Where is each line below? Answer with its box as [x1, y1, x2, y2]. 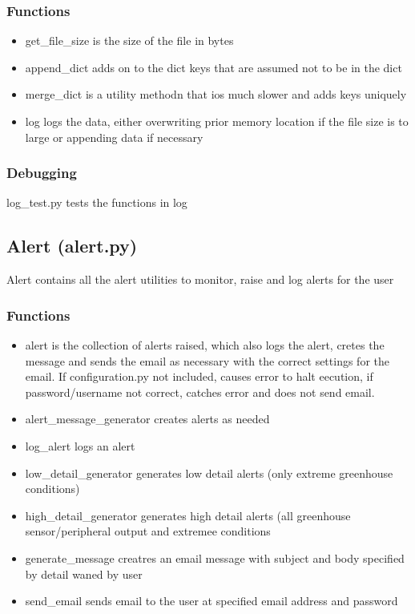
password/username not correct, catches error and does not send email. [25, 383, 375, 400]
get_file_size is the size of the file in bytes [25, 32, 234, 49]
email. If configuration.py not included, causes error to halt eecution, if [25, 368, 373, 385]
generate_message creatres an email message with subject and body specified [25, 549, 405, 566]
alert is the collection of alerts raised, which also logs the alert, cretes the [25, 337, 385, 353]
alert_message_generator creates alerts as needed [25, 410, 270, 427]
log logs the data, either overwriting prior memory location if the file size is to [25, 113, 409, 129]
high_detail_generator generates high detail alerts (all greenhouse [25, 507, 351, 523]
